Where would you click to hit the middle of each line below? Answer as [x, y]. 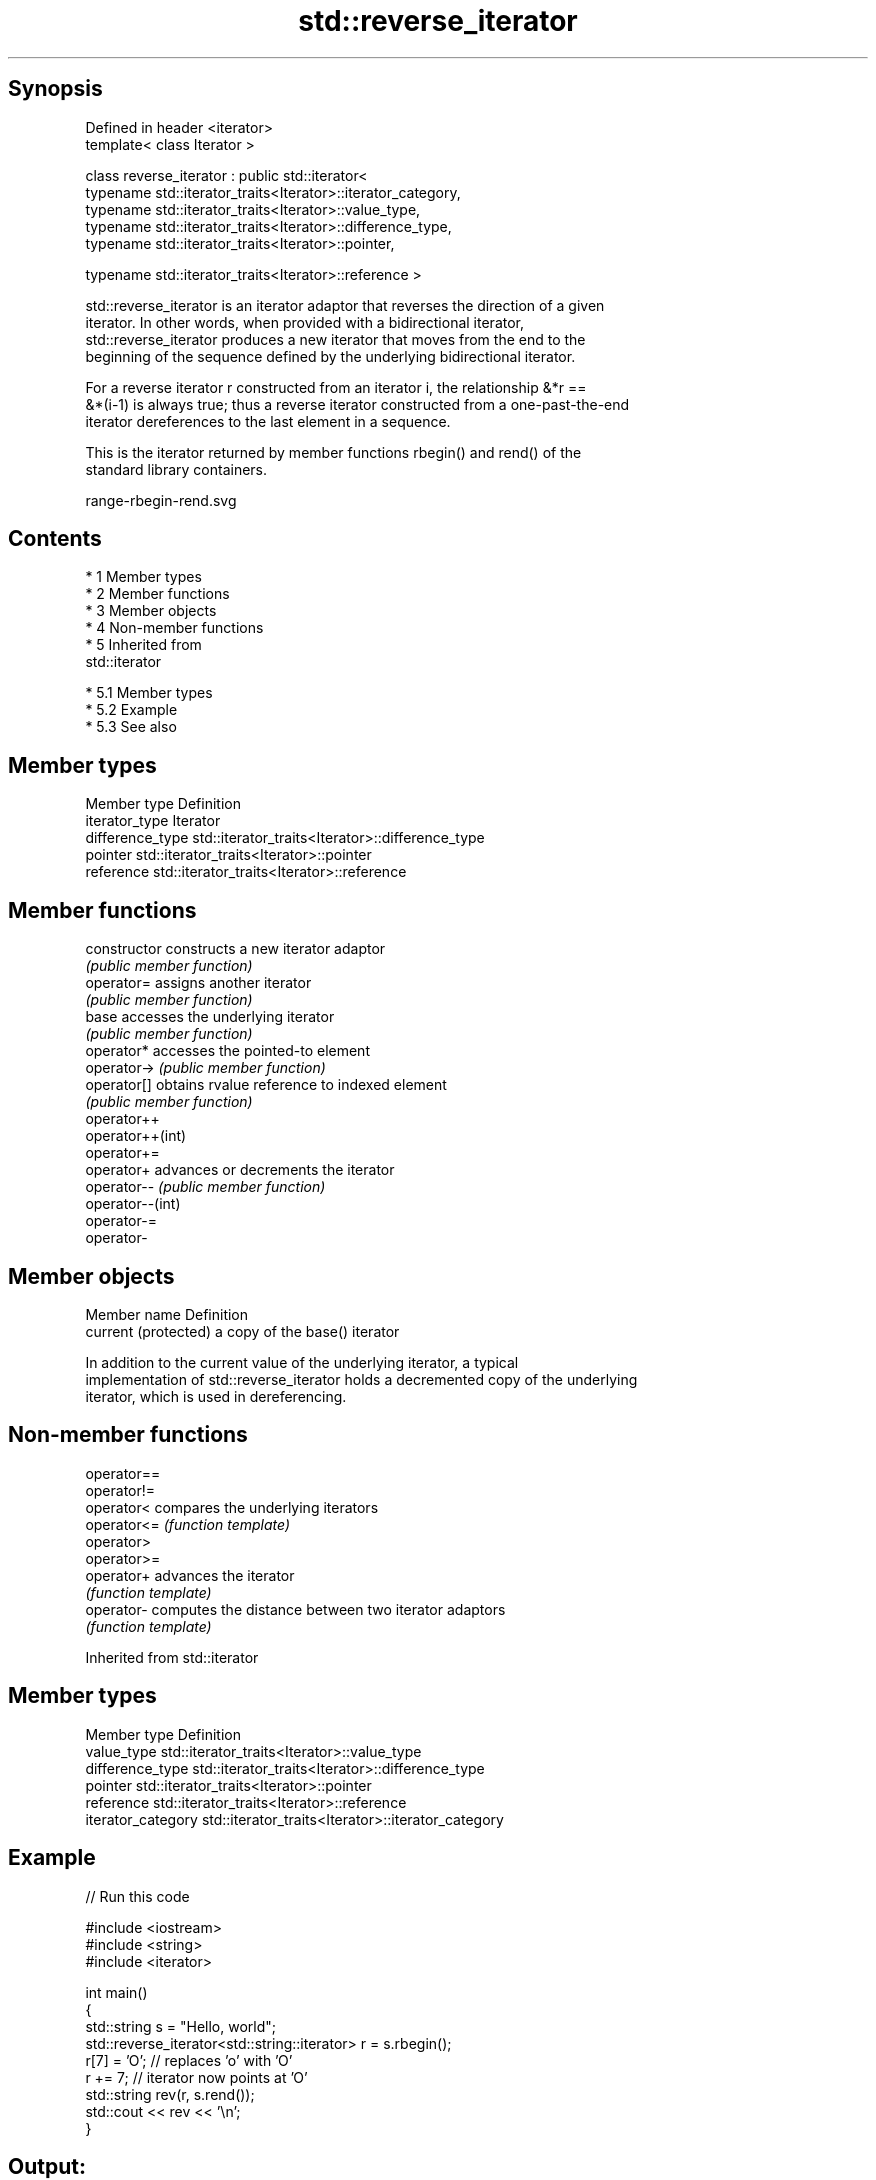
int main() [116, 1992]
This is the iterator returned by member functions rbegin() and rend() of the [333, 452]
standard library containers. [176, 469]
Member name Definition [167, 1314]
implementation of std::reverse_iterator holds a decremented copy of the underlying [361, 1379]
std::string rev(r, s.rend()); [170, 2094]
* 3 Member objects [151, 611]
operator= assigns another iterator [198, 983]
